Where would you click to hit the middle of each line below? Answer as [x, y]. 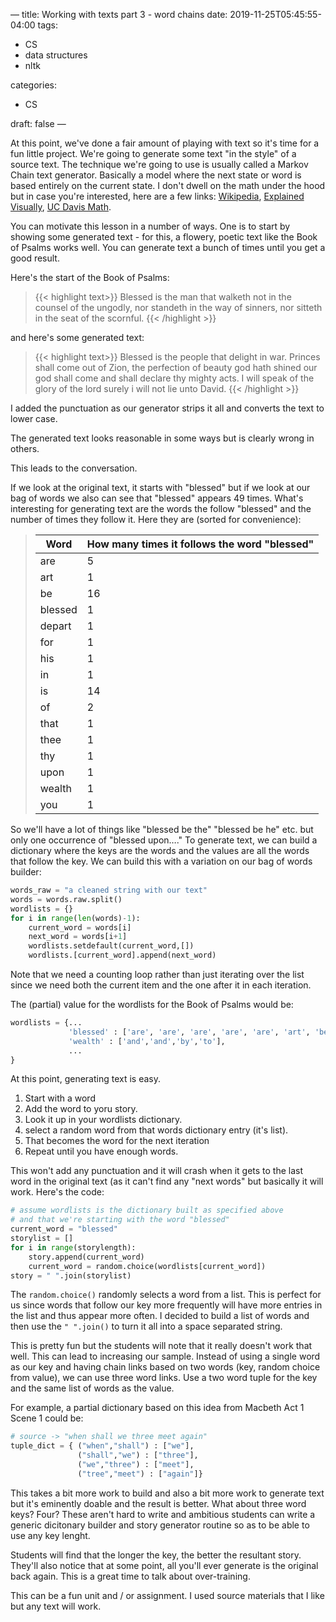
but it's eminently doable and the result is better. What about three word [158, 1503]
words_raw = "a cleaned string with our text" [109, 890]
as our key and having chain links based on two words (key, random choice [165, 1367]
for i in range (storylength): [73, 1247]
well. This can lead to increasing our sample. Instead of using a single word [165, 1356]
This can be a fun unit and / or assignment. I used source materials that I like [167, 1595]
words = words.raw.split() [66, 899]
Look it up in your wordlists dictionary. [103, 1120]
